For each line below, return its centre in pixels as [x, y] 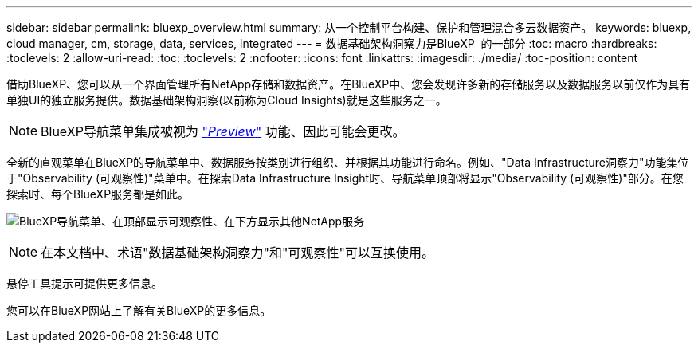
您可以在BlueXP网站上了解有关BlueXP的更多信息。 [139, 310]
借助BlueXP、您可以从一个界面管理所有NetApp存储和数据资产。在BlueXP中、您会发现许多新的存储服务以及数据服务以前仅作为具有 [349, 84]
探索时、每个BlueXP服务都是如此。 [98, 194]
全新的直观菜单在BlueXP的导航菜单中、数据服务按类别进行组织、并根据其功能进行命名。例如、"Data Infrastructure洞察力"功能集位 [348, 162]
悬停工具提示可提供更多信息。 [84, 283]
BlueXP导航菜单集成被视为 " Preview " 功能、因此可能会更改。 [223, 131]
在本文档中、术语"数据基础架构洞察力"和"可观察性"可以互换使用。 [237, 253]
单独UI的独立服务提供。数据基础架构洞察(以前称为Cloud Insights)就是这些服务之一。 [227, 100]
